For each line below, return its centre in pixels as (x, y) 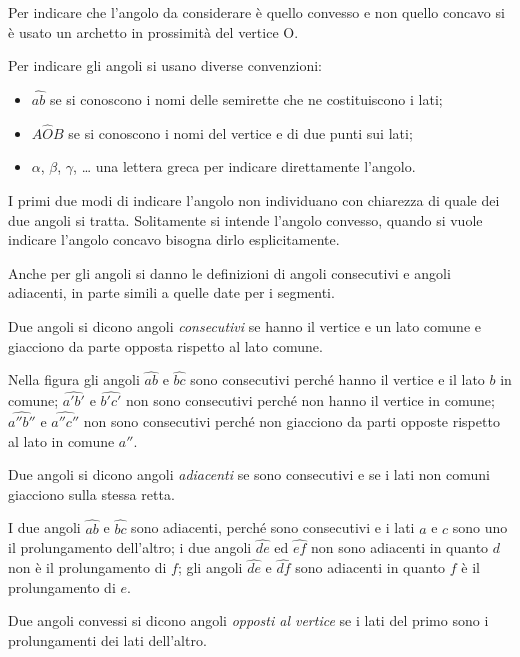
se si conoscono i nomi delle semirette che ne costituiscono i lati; (246, 99)
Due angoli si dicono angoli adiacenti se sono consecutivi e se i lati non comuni (249, 474)
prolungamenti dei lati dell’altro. (107, 640)
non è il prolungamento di (87, 567)
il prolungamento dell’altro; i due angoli (130, 547)
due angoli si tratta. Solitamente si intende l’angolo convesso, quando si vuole (245, 219)
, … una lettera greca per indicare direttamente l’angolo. (244, 166)
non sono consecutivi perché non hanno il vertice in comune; (310, 400)
